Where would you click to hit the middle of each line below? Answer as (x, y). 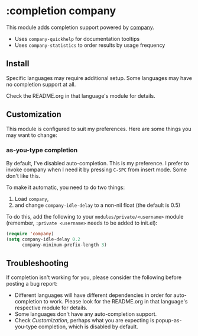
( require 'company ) (30, 233)
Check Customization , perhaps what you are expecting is (85, 321)
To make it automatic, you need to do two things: (66, 187)
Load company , (32, 199)
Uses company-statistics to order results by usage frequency (90, 45)
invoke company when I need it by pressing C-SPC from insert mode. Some (97, 169)
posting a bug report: (32, 284)
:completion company (61, 11)
